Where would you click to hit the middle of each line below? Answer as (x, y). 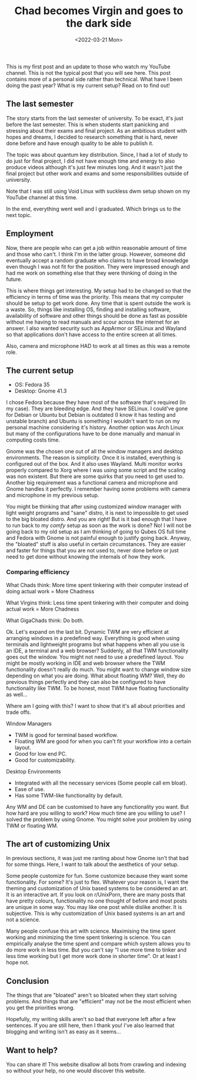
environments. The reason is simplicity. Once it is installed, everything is (94, 457)
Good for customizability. (45, 760)
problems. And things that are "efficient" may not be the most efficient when (98, 1002)
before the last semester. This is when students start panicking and (88, 124)
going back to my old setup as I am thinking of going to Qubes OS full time (96, 532)
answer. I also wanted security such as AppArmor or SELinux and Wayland (96, 328)
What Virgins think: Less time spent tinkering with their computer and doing (98, 602)
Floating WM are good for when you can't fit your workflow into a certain (103, 741)
